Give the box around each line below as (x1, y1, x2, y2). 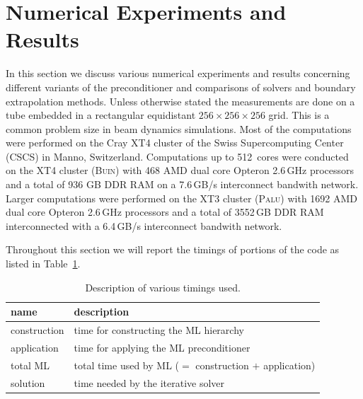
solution (11, 375, 45, 390)
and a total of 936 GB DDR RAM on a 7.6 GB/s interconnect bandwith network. (6, 177, 359, 192)
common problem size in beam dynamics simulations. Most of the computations (6, 121, 352, 136)
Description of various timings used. (85, 279, 241, 294)
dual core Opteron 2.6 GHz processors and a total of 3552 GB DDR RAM (6, 204, 324, 219)
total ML (11, 357, 50, 372)
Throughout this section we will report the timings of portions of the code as (6, 242, 340, 257)
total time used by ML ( (74, 357, 180, 372)
